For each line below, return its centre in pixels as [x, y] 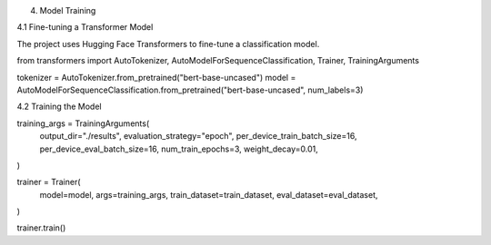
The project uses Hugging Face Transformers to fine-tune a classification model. [168, 44]
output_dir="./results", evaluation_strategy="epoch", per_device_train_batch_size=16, [198, 136]
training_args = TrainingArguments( [83, 123]
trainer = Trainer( [49, 182]
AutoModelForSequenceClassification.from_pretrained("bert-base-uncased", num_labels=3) [190, 90]
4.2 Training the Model [59, 107]
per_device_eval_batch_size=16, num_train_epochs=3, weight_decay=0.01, [179, 149]
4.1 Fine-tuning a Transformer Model [85, 27]
